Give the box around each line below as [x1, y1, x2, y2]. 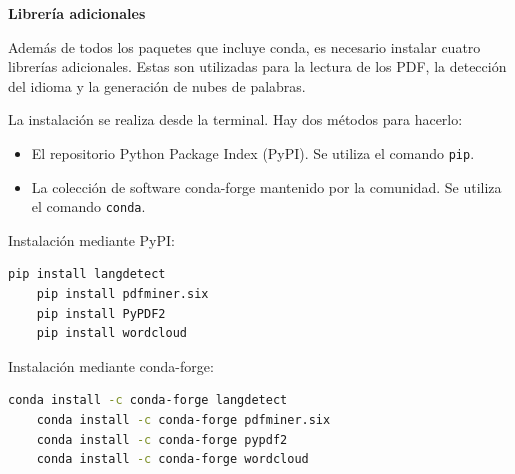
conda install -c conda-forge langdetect [8, 393, 288, 408]
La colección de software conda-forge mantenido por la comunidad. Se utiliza [31, 176, 502, 197]
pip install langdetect [8, 267, 166, 282]
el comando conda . [31, 196, 146, 217]
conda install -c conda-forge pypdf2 [36, 432, 288, 447]
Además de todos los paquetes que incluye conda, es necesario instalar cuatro [8, 36, 481, 57]
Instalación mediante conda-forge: [8, 355, 214, 376]
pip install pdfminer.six [36, 287, 209, 302]
